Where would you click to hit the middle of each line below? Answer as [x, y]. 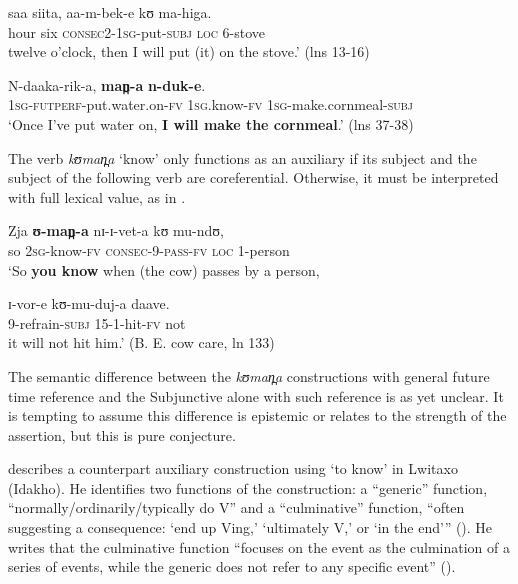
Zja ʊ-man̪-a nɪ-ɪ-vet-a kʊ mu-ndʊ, [116, 230]
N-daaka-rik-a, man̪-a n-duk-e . [107, 84]
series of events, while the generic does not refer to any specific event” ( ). [232, 566]
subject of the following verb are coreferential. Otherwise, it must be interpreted [253, 177]
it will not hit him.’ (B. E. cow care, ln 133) [141, 342]
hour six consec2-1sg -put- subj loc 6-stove [137, 31]
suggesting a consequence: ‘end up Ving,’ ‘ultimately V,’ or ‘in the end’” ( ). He [250, 527]
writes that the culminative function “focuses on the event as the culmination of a [259, 546]
